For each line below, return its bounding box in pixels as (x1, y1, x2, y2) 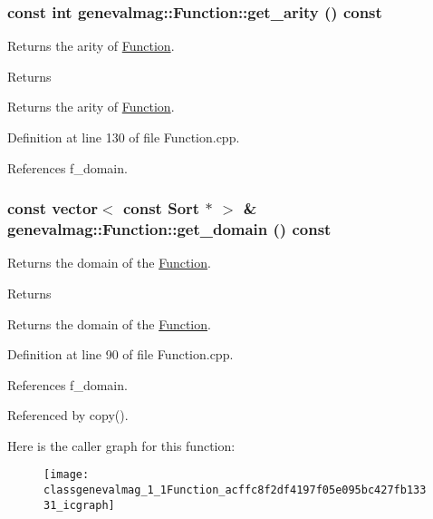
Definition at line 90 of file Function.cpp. (7, 345, 234, 364)
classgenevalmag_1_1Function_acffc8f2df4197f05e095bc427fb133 (43, 484, 427, 497)
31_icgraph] (43, 498, 115, 512)
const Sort (122, 197, 200, 220)
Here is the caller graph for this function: (7, 436, 236, 455)
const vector (7, 197, 99, 220)
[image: (43, 468, 90, 482)
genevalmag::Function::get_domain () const (7, 218, 332, 240)
